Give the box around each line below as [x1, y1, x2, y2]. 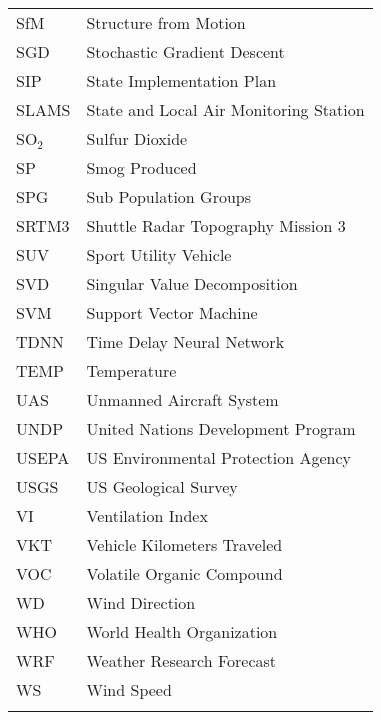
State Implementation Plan [86, 69, 277, 92]
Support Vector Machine [86, 301, 258, 324]
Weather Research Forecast [86, 649, 277, 672]
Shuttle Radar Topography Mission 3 [86, 214, 346, 237]
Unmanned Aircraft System [86, 388, 279, 411]
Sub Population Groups [86, 185, 251, 208]
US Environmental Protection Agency [86, 446, 352, 469]
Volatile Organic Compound [86, 562, 283, 585]
